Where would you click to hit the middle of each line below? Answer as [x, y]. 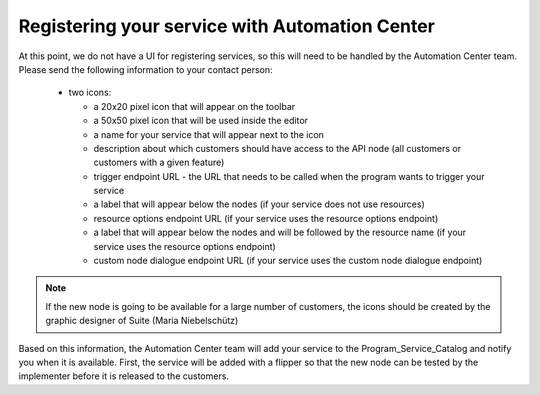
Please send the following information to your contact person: [146, 69]
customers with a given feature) [159, 162]
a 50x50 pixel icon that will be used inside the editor [201, 121]
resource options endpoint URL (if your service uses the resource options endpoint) [266, 218]
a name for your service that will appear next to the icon [209, 134]
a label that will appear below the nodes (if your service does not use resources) [259, 204]
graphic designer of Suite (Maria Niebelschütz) [142, 321]
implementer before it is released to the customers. [124, 376]
